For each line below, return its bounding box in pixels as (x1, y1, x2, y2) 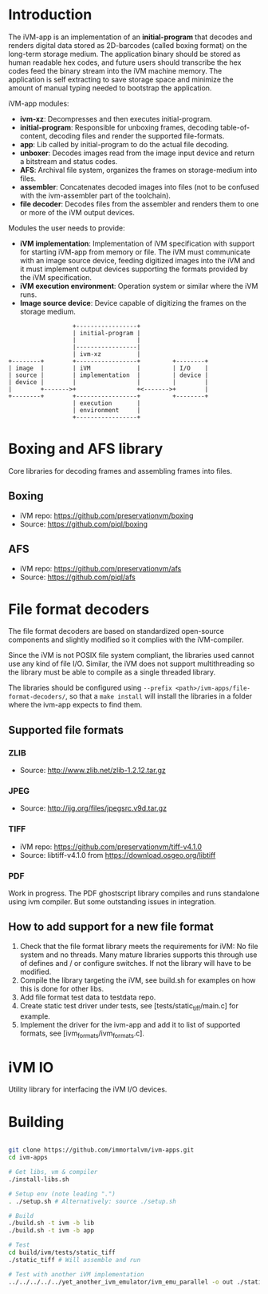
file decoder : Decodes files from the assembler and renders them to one (19, 198, 259, 209)
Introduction (8, 6, 93, 24)
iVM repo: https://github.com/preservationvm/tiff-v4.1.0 (19, 842, 202, 851)
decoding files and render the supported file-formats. (49, 130, 225, 141)
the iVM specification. (19, 272, 93, 282)
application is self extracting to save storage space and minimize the (8, 74, 234, 84)
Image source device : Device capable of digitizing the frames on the (19, 298, 247, 307)
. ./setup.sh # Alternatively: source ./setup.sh (8, 1197, 177, 1205)
